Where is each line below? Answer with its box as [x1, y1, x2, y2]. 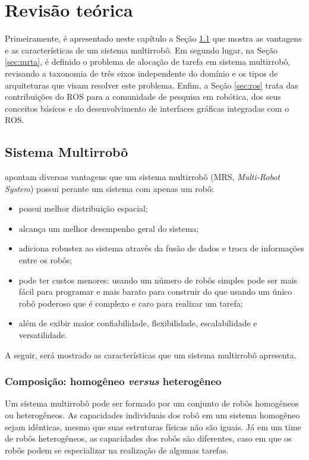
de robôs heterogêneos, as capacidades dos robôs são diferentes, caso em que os [5, 432, 292, 445]
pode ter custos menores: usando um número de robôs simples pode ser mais [18, 273, 298, 286]
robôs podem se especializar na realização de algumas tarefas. [5, 443, 229, 456]
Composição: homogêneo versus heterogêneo [5, 374, 222, 389]
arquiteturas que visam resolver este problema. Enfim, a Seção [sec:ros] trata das [5, 78, 298, 91]
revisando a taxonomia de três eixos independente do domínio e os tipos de [5, 67, 278, 79]
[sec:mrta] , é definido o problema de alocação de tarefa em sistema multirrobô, [5, 55, 291, 68]
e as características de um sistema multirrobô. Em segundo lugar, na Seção [5, 43, 278, 56]
